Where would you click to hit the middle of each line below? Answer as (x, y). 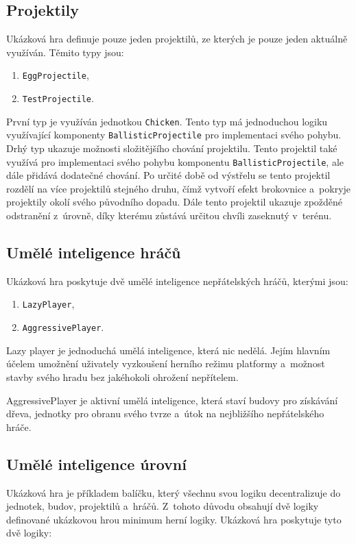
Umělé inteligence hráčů (94, 252)
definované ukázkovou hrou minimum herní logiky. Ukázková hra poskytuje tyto (174, 519)
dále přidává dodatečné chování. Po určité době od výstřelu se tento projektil (168, 175)
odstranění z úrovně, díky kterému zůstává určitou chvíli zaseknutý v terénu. (169, 215)
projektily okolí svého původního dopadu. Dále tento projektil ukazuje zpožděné (175, 202)
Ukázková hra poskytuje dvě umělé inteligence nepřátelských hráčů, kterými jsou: (177, 281)
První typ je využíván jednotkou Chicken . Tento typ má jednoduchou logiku (167, 121)
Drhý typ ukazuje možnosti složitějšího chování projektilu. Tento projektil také (172, 148)
